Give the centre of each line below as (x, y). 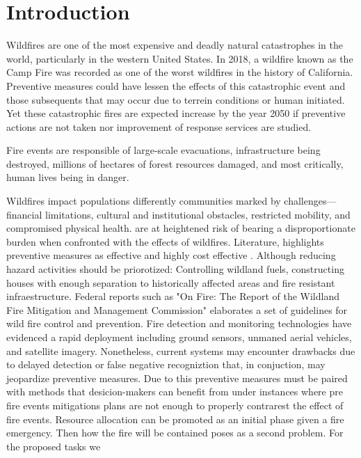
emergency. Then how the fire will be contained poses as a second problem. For (175, 433)
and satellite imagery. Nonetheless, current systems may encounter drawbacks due (181, 350)
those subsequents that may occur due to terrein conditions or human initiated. (176, 99)
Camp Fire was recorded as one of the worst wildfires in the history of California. (180, 72)
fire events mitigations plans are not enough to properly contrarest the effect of (175, 405)
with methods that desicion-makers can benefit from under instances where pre (175, 392)
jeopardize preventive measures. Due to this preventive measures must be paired (177, 378)
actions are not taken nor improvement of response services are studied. (159, 126)
